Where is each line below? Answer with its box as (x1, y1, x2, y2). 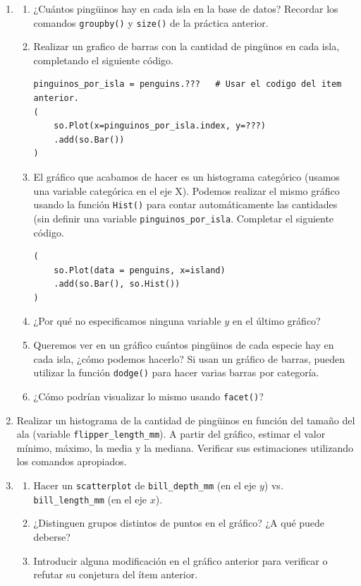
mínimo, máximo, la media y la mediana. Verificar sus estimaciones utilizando (16, 440, 353, 455)
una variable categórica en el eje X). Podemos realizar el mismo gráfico (33, 183, 340, 198)
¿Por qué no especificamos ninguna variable (33, 313, 221, 328)
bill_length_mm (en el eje (33, 491, 147, 506)
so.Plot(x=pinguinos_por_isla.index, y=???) (54, 121, 266, 131)
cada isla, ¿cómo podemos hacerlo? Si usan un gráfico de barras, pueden (33, 351, 345, 366)
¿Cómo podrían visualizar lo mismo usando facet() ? (33, 388, 264, 403)
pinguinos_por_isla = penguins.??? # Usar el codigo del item (33, 79, 342, 90)
